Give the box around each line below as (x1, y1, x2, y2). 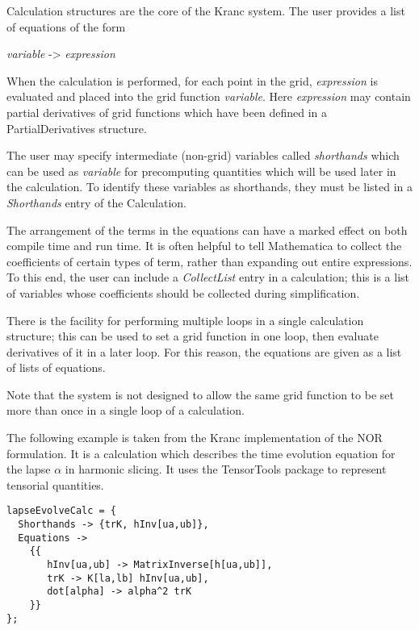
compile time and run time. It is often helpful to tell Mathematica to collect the (6, 237, 402, 254)
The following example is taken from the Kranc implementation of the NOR (6, 429, 383, 446)
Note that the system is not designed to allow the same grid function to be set (6, 386, 394, 403)
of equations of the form (6, 18, 126, 35)
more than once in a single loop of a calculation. (6, 402, 245, 419)
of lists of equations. (6, 359, 106, 376)
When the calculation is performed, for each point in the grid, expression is (6, 72, 378, 89)
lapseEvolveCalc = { (6, 505, 117, 517)
